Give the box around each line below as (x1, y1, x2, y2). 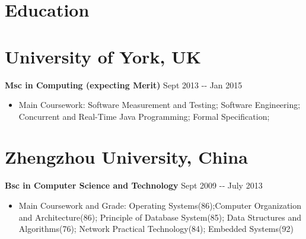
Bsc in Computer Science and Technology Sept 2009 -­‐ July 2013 (5, 179, 263, 192)
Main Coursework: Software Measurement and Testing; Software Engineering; (18, 98, 301, 111)
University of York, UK (5, 44, 202, 68)
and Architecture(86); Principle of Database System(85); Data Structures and (18, 211, 302, 223)
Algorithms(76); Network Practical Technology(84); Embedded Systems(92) (18, 222, 294, 235)
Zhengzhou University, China (5, 145, 248, 169)
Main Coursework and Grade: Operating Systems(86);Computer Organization (18, 199, 302, 211)
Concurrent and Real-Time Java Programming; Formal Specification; (18, 110, 270, 122)
